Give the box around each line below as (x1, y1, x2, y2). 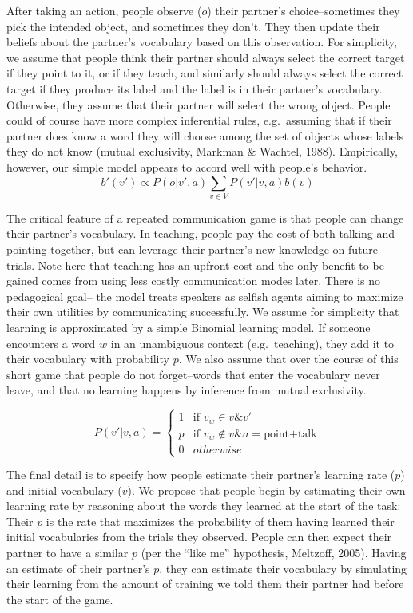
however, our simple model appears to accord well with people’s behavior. (6, 158, 367, 175)
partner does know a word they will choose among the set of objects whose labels (6, 127, 404, 144)
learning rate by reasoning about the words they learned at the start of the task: (6, 497, 401, 514)
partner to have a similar (6, 544, 129, 561)
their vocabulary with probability (6, 350, 169, 367)
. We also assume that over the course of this (178, 350, 399, 367)
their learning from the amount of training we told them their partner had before (6, 575, 404, 592)
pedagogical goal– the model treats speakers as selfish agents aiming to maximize (6, 287, 403, 304)
